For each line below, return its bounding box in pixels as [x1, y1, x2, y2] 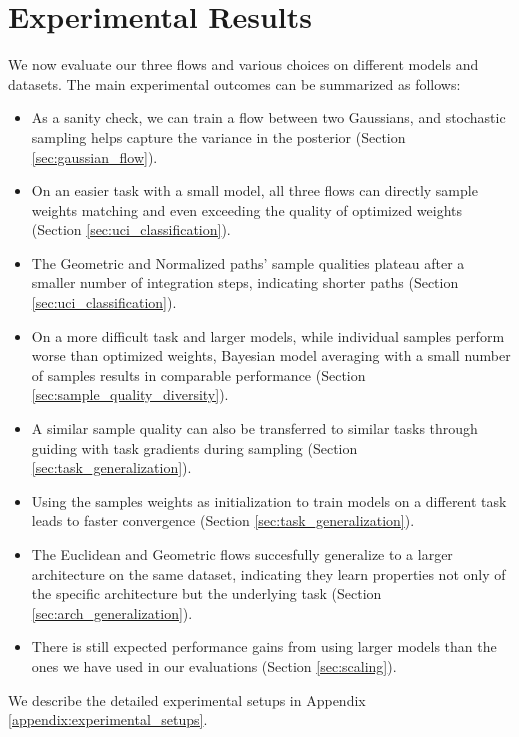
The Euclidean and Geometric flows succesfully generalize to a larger [31, 544, 453, 564]
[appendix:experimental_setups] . [8, 709, 208, 730]
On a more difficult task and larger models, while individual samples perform [31, 325, 505, 346]
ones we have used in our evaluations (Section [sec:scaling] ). [31, 655, 397, 676]
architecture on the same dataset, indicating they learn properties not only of [31, 563, 506, 584]
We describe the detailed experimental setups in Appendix [8, 689, 366, 710]
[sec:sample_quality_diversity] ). [31, 384, 229, 405]
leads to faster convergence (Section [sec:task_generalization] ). [31, 510, 415, 531]
